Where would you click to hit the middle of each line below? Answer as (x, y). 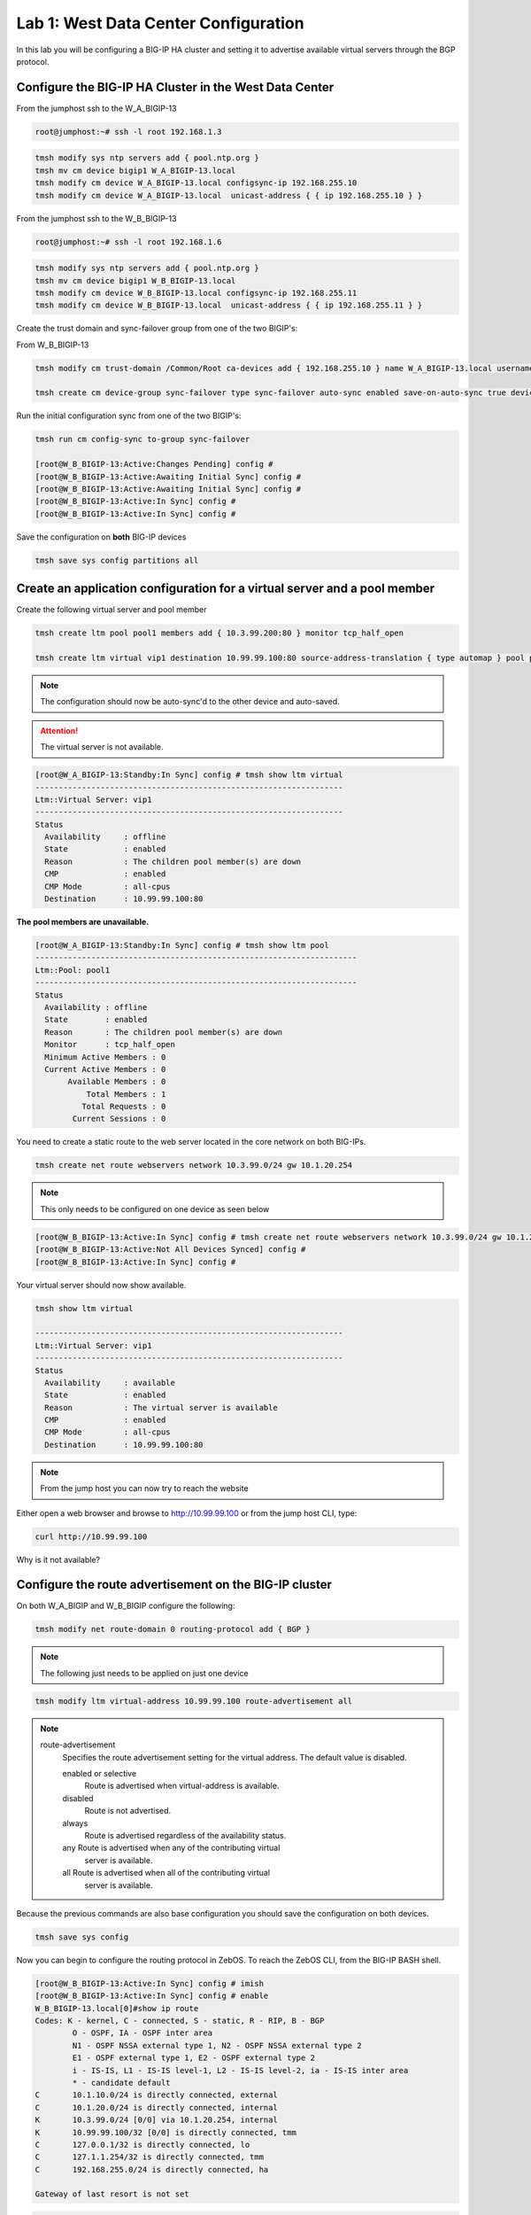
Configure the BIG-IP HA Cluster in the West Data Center (175, 87)
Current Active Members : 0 (105, 1069)
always (75, 1823)
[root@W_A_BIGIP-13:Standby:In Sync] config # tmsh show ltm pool (182, 945)
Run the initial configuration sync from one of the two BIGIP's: (129, 416)
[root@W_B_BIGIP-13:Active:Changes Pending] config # (154, 464)
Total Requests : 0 (123, 1107)
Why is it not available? (58, 1559)
